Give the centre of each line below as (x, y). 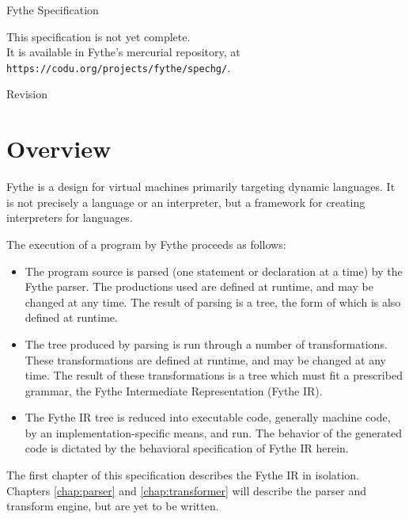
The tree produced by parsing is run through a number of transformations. (206, 343)
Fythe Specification (53, 10)
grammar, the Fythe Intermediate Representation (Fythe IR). (174, 390)
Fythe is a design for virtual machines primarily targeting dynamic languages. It (201, 187)
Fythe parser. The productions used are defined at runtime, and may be (199, 286)
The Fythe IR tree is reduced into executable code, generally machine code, (208, 417)
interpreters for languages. (70, 218)
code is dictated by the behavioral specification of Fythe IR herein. (187, 448)
